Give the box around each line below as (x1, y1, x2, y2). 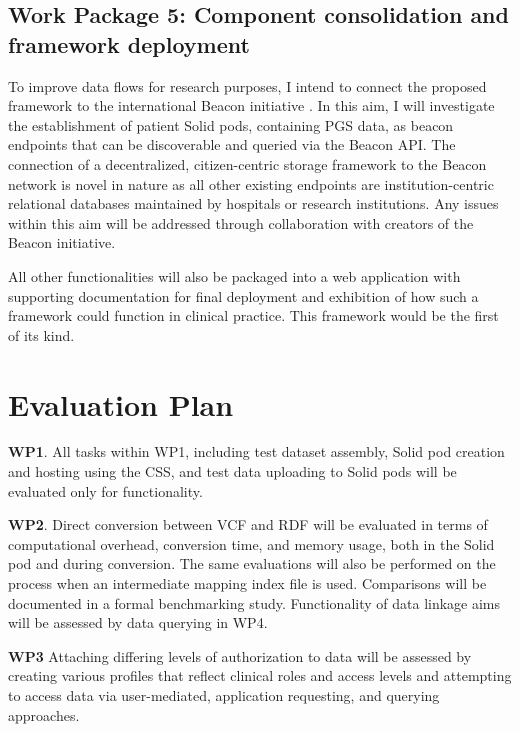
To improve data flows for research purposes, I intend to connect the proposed (8, 75, 487, 96)
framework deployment (8, 28, 250, 59)
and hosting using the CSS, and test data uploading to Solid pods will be (8, 461, 457, 482)
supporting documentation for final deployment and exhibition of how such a (8, 285, 479, 306)
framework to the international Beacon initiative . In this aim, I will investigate (8, 95, 495, 116)
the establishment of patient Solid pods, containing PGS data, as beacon (8, 114, 454, 135)
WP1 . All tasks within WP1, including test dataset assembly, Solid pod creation (8, 441, 505, 462)
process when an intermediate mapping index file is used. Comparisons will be (8, 573, 487, 593)
